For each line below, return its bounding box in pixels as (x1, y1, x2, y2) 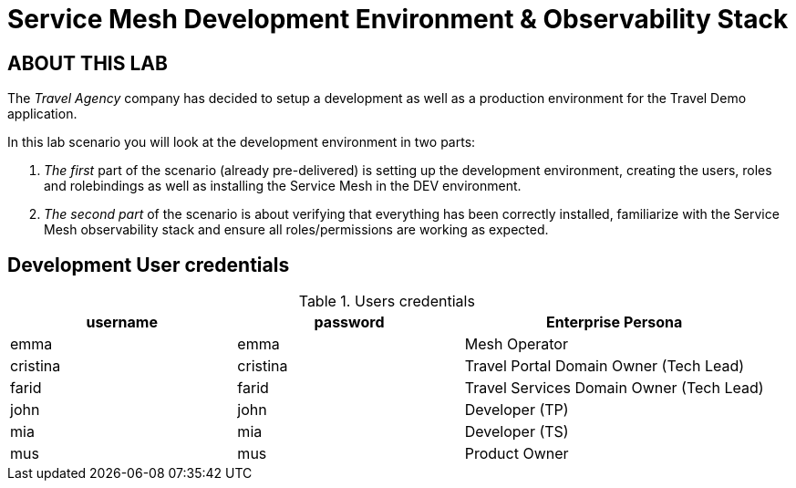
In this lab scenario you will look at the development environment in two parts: (7, 134, 476, 151)
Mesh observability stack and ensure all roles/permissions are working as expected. (44, 222, 549, 238)
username (86, 313, 158, 332)
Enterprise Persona (546, 313, 683, 332)
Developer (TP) (464, 400, 569, 420)
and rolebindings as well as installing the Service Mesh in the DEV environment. (44, 178, 522, 194)
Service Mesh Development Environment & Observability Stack (7, 4, 789, 35)
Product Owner (464, 444, 569, 463)
